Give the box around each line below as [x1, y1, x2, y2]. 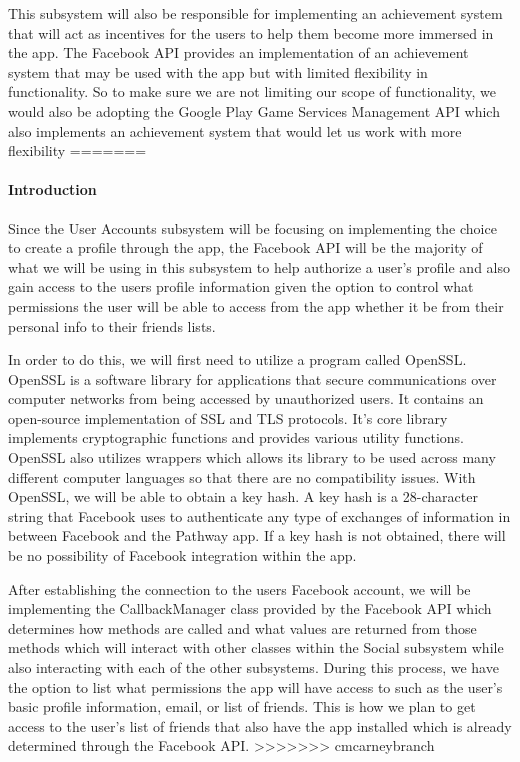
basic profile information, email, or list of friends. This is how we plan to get [8, 696, 476, 717]
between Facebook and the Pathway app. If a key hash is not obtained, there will [8, 525, 506, 546]
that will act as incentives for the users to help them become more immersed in [8, 22, 494, 43]
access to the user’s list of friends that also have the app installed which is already [8, 715, 512, 736]
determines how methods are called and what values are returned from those [8, 617, 477, 638]
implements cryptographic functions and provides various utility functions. [8, 427, 464, 448]
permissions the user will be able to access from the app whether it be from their [8, 295, 504, 316]
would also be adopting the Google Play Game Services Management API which [8, 100, 500, 121]
